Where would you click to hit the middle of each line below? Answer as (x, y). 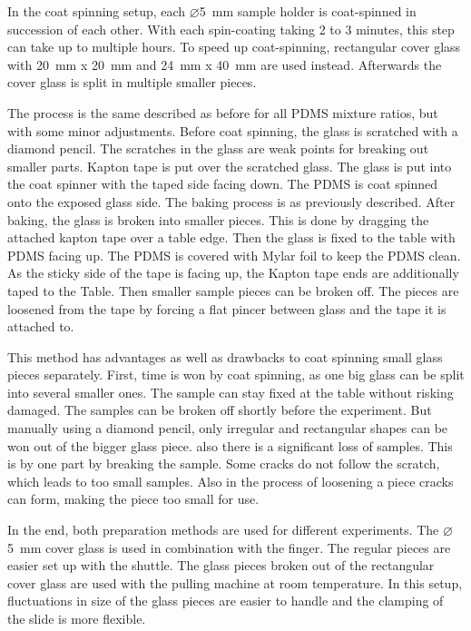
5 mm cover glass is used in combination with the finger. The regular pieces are (229, 547)
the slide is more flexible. (77, 618)
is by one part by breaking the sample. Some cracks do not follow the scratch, (224, 463)
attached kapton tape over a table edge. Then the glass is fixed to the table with (231, 237)
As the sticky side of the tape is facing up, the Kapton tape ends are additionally (233, 273)
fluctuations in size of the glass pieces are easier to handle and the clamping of (226, 601)
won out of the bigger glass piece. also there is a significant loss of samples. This (230, 445)
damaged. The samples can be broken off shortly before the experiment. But (220, 410)
